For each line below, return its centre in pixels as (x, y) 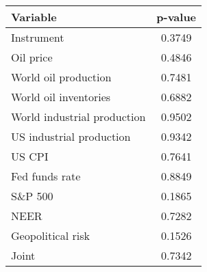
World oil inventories (61, 97)
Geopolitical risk (50, 235)
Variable (34, 17)
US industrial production (71, 136)
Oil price (32, 57)
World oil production (61, 77)
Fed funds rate (46, 176)
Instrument (38, 37)
